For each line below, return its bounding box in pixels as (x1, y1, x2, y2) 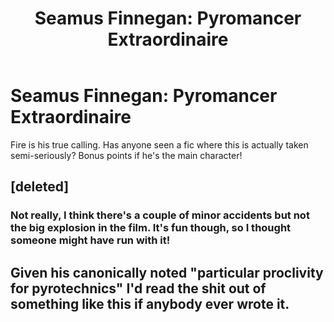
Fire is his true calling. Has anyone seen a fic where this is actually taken (10, 138, 309, 151)
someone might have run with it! (10, 233, 171, 247)
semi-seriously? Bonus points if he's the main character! (10, 149, 243, 161)
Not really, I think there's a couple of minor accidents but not (10, 208, 310, 222)
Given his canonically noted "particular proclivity (10, 264, 324, 281)
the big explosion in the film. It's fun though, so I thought (10, 221, 292, 235)
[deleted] (10, 178, 70, 196)
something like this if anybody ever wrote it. (10, 295, 290, 312)
